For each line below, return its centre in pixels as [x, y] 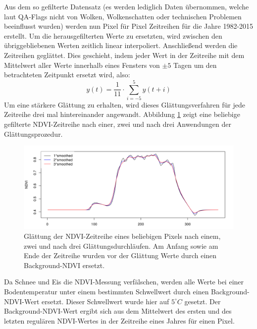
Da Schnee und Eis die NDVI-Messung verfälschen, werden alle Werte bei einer [124, 282]
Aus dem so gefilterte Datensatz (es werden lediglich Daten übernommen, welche [127, 6]
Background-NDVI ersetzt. [64, 265]
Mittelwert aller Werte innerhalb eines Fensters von [82, 65]
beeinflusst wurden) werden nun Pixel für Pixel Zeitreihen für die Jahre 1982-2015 [129, 26]
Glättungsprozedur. [33, 134]
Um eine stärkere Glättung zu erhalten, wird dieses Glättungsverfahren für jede [125, 104]
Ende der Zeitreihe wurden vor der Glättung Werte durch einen [120, 255]
